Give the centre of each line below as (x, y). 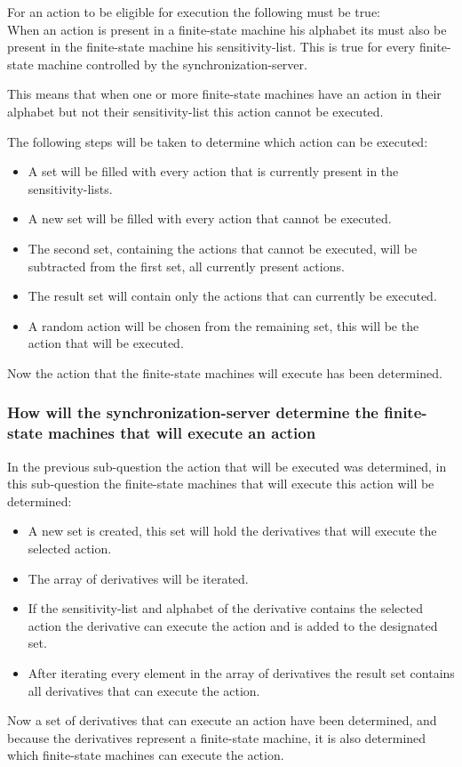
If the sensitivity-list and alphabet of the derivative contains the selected (225, 608)
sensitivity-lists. (70, 188)
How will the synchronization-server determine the (193, 412)
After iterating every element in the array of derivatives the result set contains (241, 672)
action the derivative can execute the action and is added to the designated (233, 625)
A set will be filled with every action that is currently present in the (213, 171)
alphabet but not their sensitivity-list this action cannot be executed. (195, 111)
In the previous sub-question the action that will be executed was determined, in (227, 466)
